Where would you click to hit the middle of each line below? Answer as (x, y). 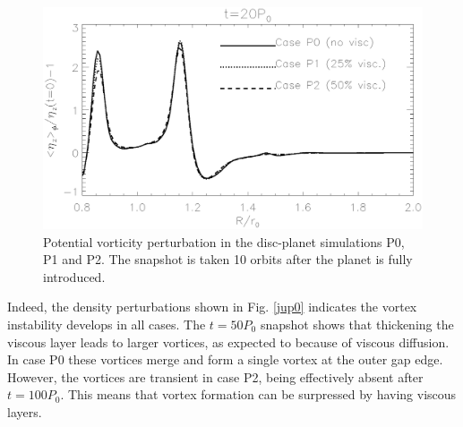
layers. (25, 411)
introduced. (74, 276)
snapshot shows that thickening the (357, 324)
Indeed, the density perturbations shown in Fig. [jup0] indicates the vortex (212, 307)
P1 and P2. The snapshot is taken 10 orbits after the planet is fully (228, 259)
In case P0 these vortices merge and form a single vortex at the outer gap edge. (225, 359)
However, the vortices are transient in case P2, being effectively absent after (215, 376)
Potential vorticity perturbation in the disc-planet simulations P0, (224, 241)
